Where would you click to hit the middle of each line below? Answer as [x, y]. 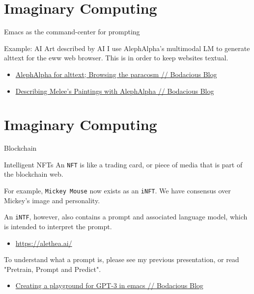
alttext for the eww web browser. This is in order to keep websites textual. [116, 58]
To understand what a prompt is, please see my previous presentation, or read [122, 259]
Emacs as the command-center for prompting [72, 32]
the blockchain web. [34, 174]
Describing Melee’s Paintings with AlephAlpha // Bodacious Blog [115, 91]
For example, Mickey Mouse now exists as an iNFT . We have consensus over [117, 191]
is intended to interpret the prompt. [58, 226]
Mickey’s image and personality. [52, 200]
